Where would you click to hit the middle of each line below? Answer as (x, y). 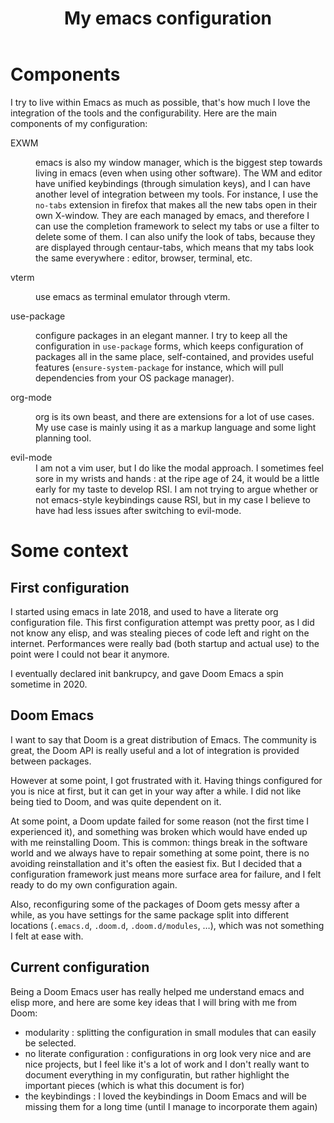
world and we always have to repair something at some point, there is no (160, 853)
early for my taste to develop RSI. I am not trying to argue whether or (177, 489)
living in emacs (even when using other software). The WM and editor (179, 173)
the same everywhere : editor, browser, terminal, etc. (144, 258)
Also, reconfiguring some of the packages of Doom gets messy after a (155, 904)
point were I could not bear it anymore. (90, 654)
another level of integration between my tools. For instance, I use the (177, 194)
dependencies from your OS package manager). (135, 378)
